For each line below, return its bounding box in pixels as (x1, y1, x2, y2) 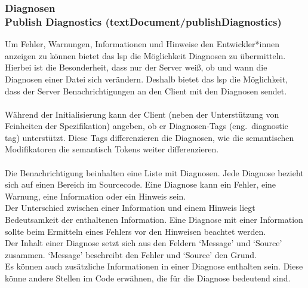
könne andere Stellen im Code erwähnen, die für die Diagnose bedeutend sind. (5, 272, 291, 284)
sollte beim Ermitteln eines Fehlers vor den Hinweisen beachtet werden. (5, 225, 266, 237)
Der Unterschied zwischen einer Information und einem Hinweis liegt (5, 201, 255, 214)
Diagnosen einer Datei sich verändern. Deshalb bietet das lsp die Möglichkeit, (5, 72, 288, 85)
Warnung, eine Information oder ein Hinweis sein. (5, 189, 186, 202)
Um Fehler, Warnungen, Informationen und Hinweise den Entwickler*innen (5, 38, 279, 50)
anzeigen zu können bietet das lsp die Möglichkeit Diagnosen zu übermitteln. (5, 49, 286, 62)
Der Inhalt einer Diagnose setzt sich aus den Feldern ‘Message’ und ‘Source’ (5, 237, 282, 249)
